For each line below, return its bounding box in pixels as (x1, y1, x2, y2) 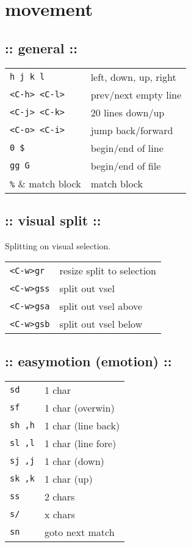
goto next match (44, 524, 115, 539)
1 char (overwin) (44, 400, 115, 415)
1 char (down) (44, 453, 104, 468)
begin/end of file (90, 158, 161, 173)
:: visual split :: (5, 210, 101, 229)
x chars (44, 507, 75, 521)
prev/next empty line (90, 87, 182, 102)
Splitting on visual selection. (5, 239, 111, 252)
